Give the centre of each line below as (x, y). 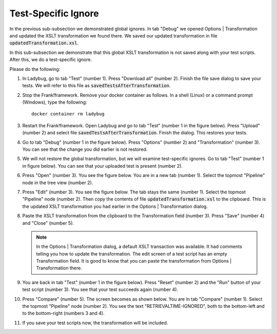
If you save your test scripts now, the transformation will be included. (95, 323)
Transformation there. (59, 268)
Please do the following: (35, 69)
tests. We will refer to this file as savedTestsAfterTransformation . (96, 86)
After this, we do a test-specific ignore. (51, 60)
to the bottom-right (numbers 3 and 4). (63, 313)
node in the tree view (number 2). (58, 183)
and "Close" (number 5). (48, 223)
